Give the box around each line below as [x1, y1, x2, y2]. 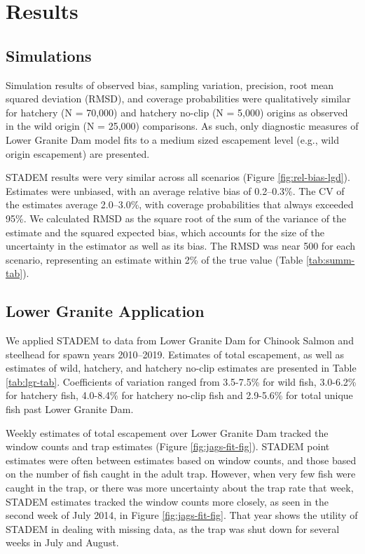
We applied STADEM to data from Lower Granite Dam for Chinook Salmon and [6, 333, 354, 348]
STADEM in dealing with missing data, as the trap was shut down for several [6, 521, 340, 536]
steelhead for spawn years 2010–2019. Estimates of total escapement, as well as [6, 346, 345, 361]
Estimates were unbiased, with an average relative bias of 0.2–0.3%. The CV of [6, 183, 345, 198]
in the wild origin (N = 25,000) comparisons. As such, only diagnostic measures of [6, 119, 359, 133]
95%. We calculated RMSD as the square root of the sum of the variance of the [6, 210, 347, 225]
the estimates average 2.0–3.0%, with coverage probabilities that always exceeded [6, 197, 354, 212]
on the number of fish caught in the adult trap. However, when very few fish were [6, 466, 356, 481]
